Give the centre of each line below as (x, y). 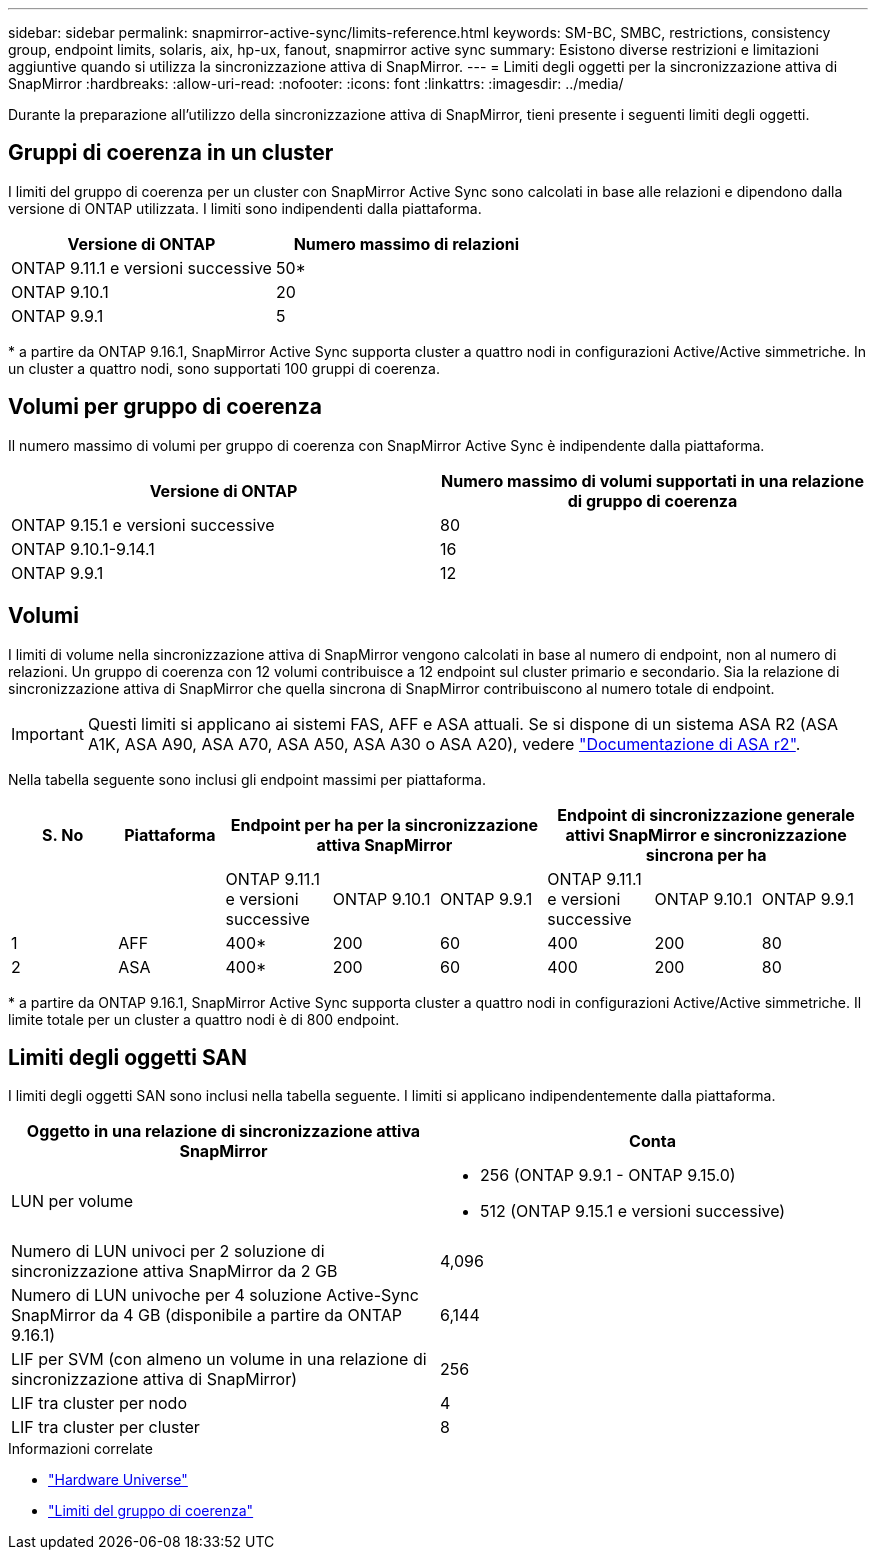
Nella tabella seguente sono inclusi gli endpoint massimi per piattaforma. (247, 779)
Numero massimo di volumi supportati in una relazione (652, 480)
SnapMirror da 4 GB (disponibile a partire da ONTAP (207, 1315)
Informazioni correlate (80, 1449)
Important (47, 733)
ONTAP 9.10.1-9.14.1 (83, 548)
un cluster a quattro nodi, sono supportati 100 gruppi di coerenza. (224, 368)
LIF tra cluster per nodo (99, 1403)
